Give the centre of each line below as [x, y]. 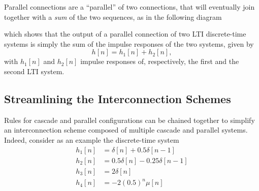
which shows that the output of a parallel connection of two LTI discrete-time [125, 34]
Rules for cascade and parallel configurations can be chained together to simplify [129, 120]
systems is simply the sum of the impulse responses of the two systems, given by [129, 43]
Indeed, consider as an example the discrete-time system [92, 139]
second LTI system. [34, 71]
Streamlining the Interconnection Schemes [118, 98]
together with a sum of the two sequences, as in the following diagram [113, 17]
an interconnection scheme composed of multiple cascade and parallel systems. [126, 130]
